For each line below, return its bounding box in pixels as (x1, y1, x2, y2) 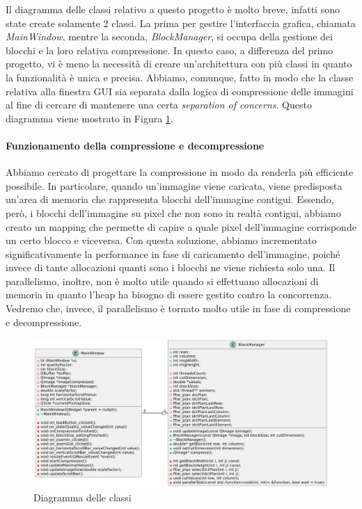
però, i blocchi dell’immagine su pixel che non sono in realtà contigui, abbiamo (6, 205, 341, 220)
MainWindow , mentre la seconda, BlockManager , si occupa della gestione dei (6, 29, 333, 44)
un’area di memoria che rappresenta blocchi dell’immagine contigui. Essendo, (6, 192, 334, 207)
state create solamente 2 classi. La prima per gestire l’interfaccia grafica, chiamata (6, 15, 356, 30)
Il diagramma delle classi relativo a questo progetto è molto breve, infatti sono (6, 2, 340, 16)
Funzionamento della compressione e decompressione (6, 138, 265, 152)
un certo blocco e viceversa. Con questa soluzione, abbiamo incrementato (6, 233, 317, 248)
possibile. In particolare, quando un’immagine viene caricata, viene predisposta (6, 178, 343, 193)
